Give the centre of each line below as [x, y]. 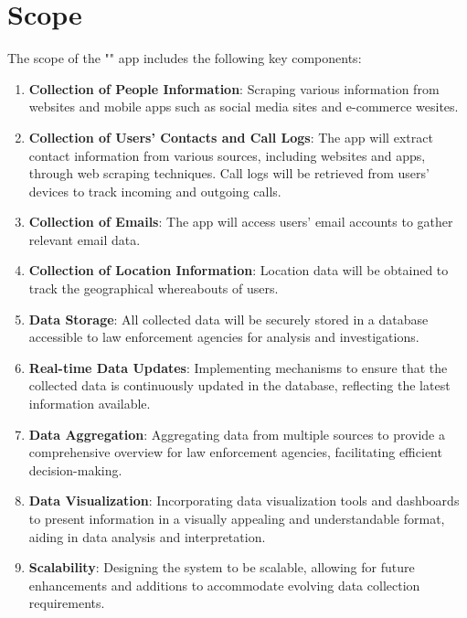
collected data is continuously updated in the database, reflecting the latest [239, 385]
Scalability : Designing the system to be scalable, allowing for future [222, 567]
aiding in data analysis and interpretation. [147, 536]
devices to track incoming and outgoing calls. [155, 191]
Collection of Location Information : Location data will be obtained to [239, 270]
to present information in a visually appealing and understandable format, [237, 518]
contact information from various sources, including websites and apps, [227, 155]
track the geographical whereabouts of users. [154, 288]
